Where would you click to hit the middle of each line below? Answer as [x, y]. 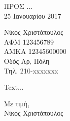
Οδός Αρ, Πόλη [27, 60]
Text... [14, 87]
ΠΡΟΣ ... [18, 6]
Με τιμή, [17, 103]
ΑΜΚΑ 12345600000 [35, 51]
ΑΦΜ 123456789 [29, 41]
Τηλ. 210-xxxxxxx [31, 70]
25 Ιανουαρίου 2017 [33, 15]
